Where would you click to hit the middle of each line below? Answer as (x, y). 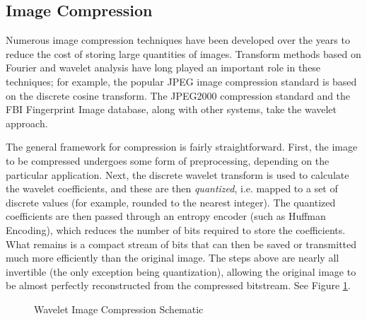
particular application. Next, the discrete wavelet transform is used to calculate (177, 174)
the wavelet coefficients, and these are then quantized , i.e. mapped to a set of (172, 188)
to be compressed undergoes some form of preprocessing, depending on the (168, 160)
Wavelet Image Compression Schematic (119, 309)
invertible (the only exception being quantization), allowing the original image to (181, 271)
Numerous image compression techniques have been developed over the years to (178, 40)
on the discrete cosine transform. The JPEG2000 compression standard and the (178, 95)
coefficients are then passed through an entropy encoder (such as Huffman (166, 216)
